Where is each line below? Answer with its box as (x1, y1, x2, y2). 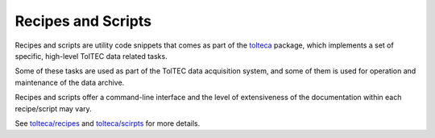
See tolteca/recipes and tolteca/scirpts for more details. (14, 118, 201, 128)
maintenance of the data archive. (14, 77, 125, 87)
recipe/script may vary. (14, 103, 92, 113)
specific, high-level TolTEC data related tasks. (14, 51, 168, 61)
